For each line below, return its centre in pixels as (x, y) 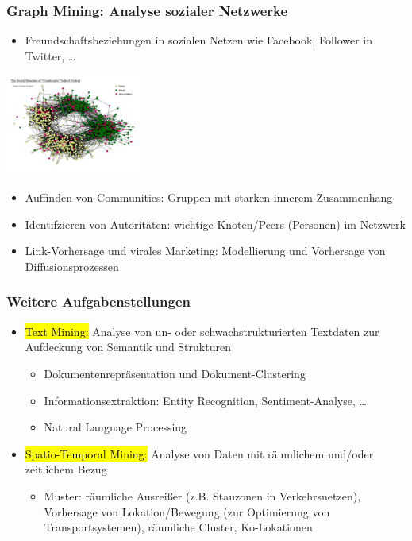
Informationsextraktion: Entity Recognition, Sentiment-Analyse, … (205, 400)
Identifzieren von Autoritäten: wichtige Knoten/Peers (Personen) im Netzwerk (215, 224)
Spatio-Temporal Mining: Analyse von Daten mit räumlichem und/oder (199, 453)
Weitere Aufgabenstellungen (98, 301)
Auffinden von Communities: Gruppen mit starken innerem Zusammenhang (209, 197)
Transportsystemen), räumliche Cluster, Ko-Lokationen (178, 527)
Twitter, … (50, 55)
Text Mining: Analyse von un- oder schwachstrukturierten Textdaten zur (202, 331)
